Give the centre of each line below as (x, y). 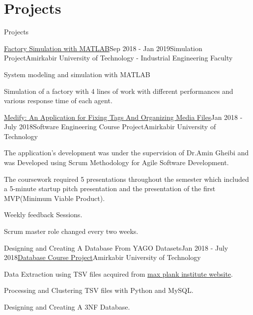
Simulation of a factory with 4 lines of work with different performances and (119, 91)
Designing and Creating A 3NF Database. (67, 307)
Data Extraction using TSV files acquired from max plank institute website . (118, 273)
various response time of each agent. (58, 100)
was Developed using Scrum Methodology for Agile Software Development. (116, 162)
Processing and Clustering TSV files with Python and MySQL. (99, 290)
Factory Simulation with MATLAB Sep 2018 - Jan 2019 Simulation (103, 48)
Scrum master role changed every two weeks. (71, 231)
